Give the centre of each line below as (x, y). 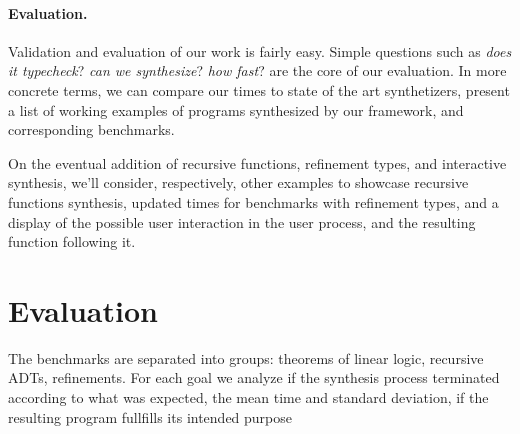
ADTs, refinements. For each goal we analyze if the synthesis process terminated (254, 377)
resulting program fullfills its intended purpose (150, 416)
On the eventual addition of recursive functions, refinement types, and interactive (257, 162)
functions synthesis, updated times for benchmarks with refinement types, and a (253, 201)
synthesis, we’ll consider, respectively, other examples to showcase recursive (238, 182)
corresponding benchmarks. (91, 129)
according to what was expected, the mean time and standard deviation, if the (248, 397)
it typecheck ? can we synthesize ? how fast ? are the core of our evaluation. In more (257, 70)
